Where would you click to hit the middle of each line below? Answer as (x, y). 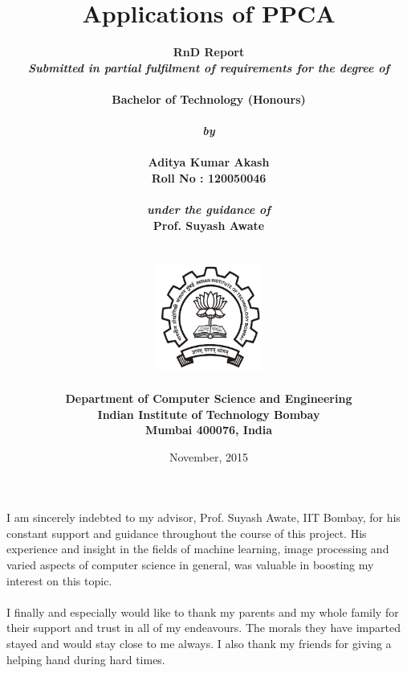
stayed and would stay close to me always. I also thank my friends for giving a (199, 644)
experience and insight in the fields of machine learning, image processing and (198, 549)
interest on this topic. (59, 580)
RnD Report (209, 52)
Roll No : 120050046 (209, 177)
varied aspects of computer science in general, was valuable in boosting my (190, 565)
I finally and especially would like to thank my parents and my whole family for (203, 611)
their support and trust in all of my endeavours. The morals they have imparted (203, 628)
